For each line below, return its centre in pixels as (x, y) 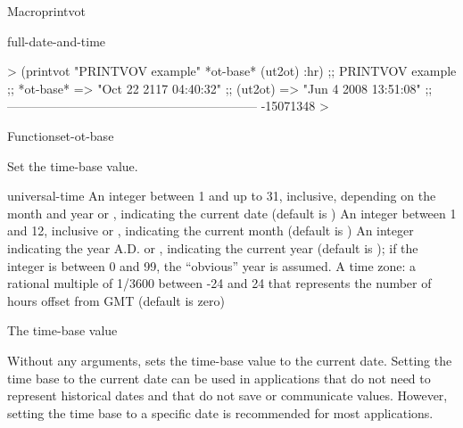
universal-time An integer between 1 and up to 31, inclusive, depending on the (222, 196)
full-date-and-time (57, 41)
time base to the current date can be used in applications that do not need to (219, 378)
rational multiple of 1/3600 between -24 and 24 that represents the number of (219, 283)
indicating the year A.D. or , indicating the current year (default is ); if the (213, 247)
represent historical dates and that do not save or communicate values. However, (227, 395)
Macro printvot (46, 11)
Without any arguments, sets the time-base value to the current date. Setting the (230, 360)
